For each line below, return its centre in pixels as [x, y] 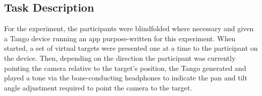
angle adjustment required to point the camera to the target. [98, 87]
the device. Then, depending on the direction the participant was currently [120, 58]
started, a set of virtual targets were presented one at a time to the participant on [131, 48]
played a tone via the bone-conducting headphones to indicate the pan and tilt [126, 78]
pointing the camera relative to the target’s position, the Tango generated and [125, 68]
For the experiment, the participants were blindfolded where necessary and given [129, 28]
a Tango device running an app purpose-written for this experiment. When [120, 38]
